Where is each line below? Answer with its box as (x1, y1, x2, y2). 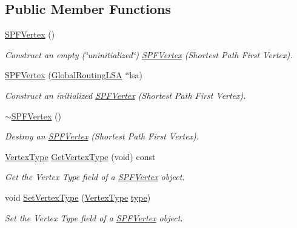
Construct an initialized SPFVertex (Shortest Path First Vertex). (5, 89, 246, 101)
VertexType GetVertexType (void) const (5, 150, 156, 163)
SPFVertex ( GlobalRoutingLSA (5, 69, 122, 81)
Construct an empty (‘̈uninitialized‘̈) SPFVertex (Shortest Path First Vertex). (5, 48, 293, 61)
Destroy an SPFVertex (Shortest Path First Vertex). (5, 130, 199, 142)
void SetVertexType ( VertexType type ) (5, 190, 151, 203)
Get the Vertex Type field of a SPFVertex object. (5, 170, 185, 183)
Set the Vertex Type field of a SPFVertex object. (5, 211, 183, 224)
